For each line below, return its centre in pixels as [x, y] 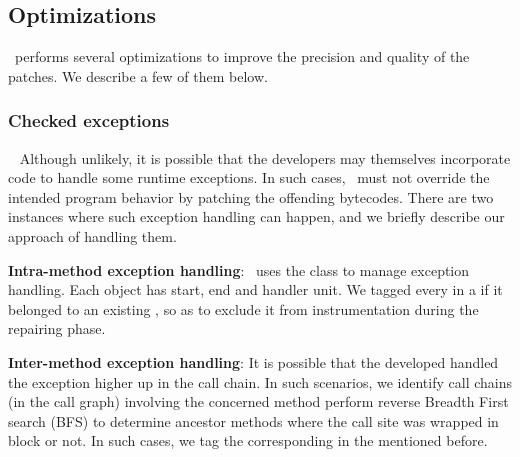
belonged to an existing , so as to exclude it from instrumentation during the [243, 308]
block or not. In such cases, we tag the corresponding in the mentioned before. [248, 440]
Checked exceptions [89, 120]
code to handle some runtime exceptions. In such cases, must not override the [249, 177]
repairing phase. [57, 328]
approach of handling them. [92, 235]
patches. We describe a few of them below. [138, 75]
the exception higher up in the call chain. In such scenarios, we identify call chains [260, 381]
